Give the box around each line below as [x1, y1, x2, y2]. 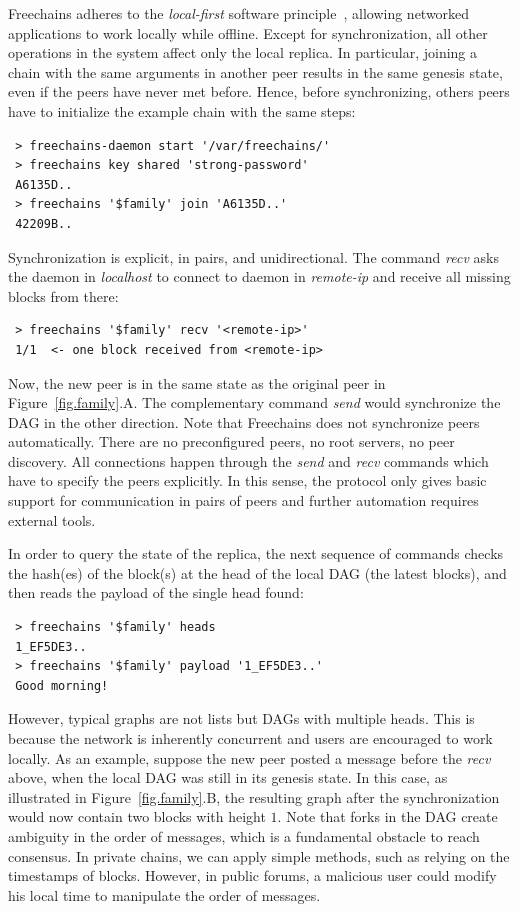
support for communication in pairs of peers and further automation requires [8, 490, 479, 511]
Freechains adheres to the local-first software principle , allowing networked [8, 3, 470, 23]
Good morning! [15, 678, 109, 693]
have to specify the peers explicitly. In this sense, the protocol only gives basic [8, 470, 487, 491]
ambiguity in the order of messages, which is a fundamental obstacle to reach [8, 825, 480, 846]
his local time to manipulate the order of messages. [8, 884, 321, 905]
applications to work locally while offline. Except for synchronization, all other [8, 22, 488, 43]
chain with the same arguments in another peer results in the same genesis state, [8, 61, 503, 82]
